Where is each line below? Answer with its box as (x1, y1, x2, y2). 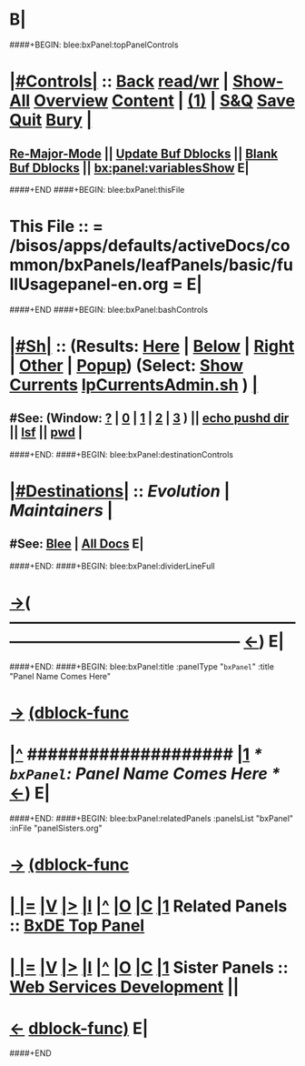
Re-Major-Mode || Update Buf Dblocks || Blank (9, 146, 279, 161)
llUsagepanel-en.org (9, 274, 169, 295)
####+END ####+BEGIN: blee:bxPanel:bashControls (9, 304, 209, 315)
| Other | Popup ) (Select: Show (9, 356, 243, 377)
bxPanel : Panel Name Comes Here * (9, 764, 280, 784)
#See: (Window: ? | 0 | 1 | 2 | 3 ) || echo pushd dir (9, 410, 290, 427)
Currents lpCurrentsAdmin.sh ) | (9, 375, 259, 396)
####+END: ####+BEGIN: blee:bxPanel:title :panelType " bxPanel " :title (9, 660, 275, 672)
